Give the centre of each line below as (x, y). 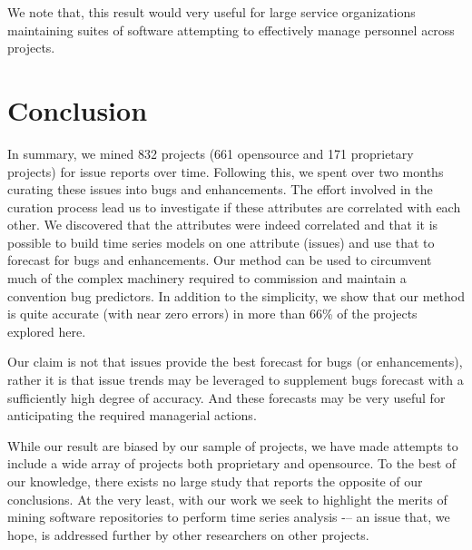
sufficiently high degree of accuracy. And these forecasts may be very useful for (226, 397)
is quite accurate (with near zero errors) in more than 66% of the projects (212, 314)
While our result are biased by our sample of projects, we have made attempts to (233, 445)
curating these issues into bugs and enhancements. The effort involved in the (220, 189)
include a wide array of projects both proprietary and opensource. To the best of (232, 463)
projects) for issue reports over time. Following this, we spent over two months (226, 171)
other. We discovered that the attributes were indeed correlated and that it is (223, 225)
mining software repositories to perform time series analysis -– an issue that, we (229, 517)
